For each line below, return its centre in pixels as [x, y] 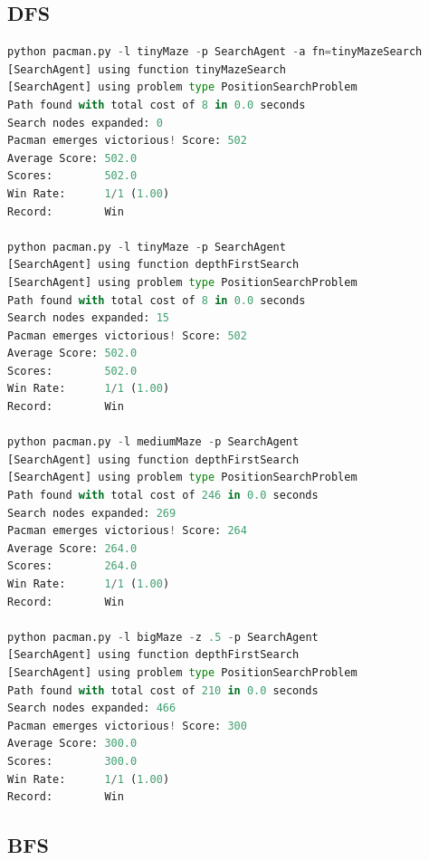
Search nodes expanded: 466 [92, 708]
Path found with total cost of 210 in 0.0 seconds [163, 690]
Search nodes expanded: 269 [92, 513]
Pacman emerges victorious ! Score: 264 [127, 531]
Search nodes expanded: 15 [88, 318]
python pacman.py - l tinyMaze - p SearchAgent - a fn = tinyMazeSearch [215, 52]
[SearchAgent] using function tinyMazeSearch [147, 69]
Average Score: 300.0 [72, 744]
